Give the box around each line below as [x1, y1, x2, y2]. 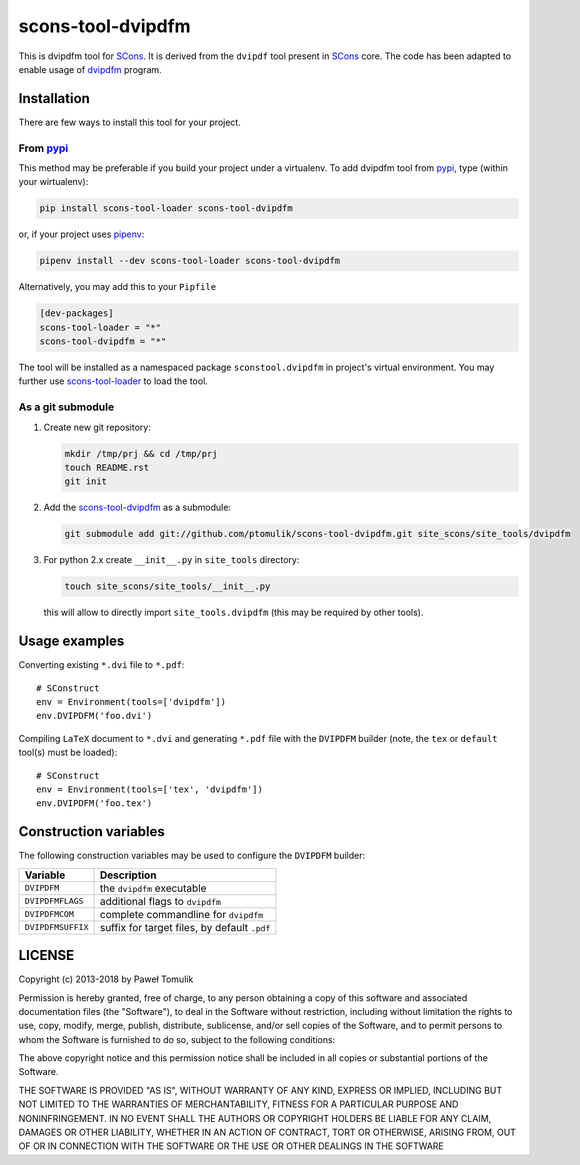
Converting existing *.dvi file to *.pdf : [18, 659, 185, 671]
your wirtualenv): [18, 176, 89, 188]
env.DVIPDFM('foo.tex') [36, 798, 153, 809]
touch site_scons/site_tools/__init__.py [64, 581, 271, 592]
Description [99, 868, 157, 882]
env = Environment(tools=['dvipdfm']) [36, 696, 227, 707]
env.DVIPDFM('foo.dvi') [36, 710, 153, 722]
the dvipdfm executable [99, 881, 207, 895]
